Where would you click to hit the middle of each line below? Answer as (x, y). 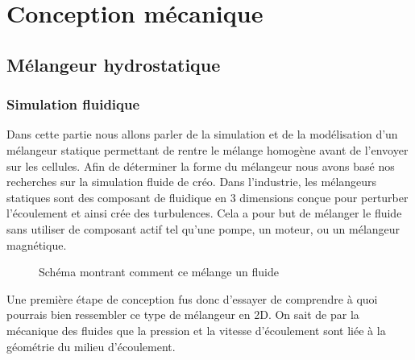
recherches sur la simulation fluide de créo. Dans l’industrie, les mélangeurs (192, 182)
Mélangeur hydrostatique (114, 64)
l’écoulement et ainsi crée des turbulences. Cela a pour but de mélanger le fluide (204, 213)
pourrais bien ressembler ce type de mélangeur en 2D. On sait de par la (183, 314)
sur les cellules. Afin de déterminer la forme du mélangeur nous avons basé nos (201, 166)
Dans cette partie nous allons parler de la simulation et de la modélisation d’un (202, 134)
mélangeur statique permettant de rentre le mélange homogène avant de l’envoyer (207, 149)
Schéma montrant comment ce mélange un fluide (159, 272)
